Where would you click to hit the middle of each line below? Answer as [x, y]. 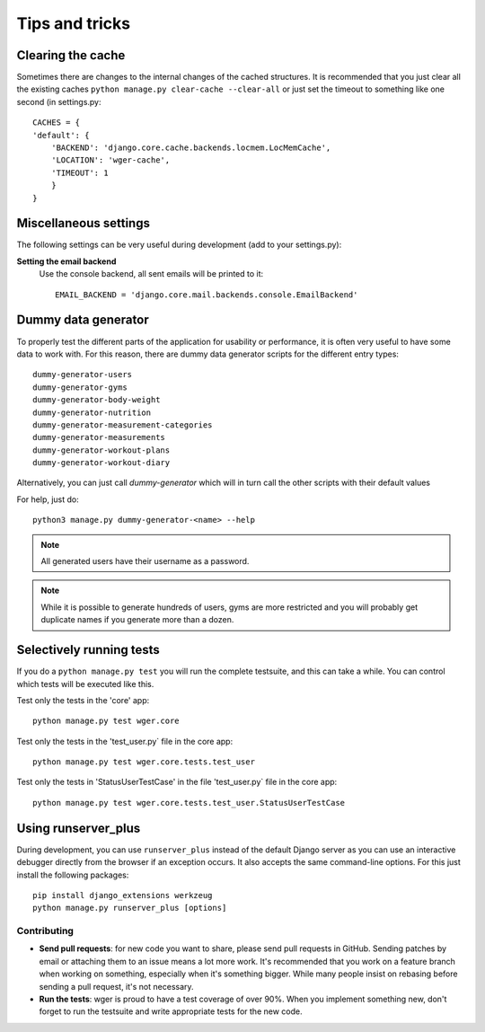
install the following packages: [73, 875]
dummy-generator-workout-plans [101, 450]
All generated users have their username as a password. [145, 561]
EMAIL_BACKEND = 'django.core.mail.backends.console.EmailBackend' [207, 295]
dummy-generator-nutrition [92, 412]
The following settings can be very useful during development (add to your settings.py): [179, 245]
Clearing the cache [71, 55]
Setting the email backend [66, 261]
